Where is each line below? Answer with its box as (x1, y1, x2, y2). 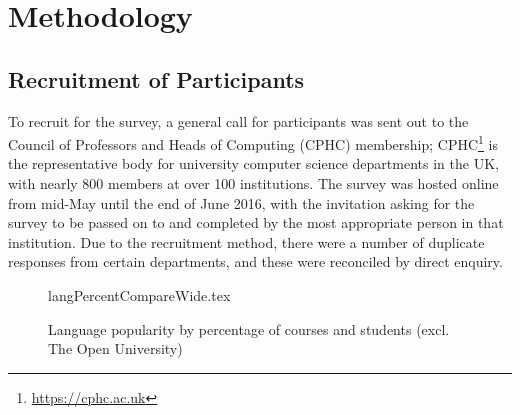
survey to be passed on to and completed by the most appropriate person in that (8, 212, 504, 233)
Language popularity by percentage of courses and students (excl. (48, 318, 450, 339)
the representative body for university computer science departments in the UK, (8, 153, 499, 174)
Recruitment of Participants (8, 63, 305, 94)
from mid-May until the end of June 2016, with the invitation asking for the (8, 192, 475, 213)
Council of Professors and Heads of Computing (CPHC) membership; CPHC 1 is (8, 131, 499, 154)
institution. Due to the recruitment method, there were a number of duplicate (8, 231, 485, 252)
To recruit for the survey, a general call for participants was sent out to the (8, 110, 469, 131)
